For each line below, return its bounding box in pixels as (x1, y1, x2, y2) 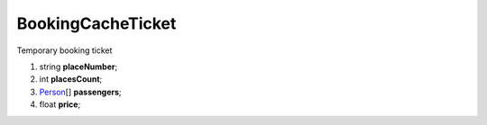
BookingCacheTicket (16, 13, 177, 33)
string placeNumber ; (39, 61, 118, 72)
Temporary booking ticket (16, 45, 113, 56)
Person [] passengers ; (39, 86, 122, 97)
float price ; (39, 99, 81, 110)
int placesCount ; (39, 74, 103, 85)
